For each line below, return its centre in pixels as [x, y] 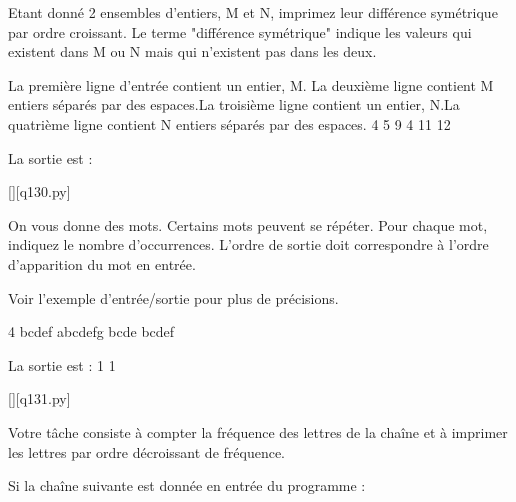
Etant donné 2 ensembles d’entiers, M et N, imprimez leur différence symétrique [253, 12]
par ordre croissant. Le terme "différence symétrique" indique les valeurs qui [240, 31]
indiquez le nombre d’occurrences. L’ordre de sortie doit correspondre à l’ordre [248, 244]
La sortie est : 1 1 [62, 364]
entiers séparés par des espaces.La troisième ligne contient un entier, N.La [234, 104]
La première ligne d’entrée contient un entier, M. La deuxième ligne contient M [251, 84]
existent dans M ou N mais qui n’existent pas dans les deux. [192, 51]
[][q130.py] [39, 191]
